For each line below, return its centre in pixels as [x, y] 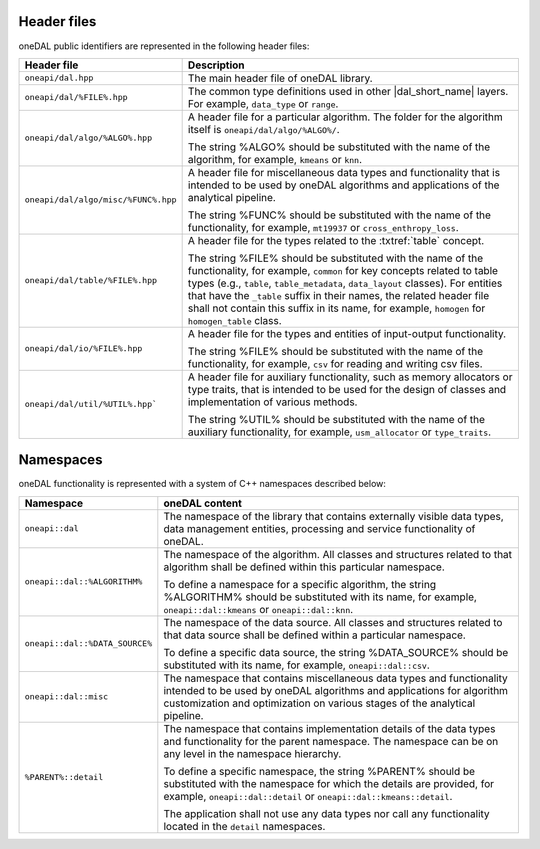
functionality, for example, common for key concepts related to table [343, 270]
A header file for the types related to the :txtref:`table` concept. [336, 240]
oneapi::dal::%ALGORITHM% [83, 581]
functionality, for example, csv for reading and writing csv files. [335, 363]
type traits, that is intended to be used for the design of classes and [347, 389]
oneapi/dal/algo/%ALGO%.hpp [88, 138]
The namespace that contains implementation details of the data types [329, 728]
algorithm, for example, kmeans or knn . [275, 159]
